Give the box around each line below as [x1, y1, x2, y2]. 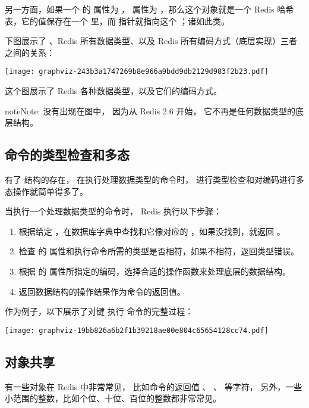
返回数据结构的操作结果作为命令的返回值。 [18, 285, 185, 297]
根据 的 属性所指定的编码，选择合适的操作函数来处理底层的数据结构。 [18, 264, 291, 277]
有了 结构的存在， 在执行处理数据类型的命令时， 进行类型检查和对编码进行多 [5, 173, 304, 186]
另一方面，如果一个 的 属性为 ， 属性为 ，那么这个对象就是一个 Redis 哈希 [5, 3, 294, 15]
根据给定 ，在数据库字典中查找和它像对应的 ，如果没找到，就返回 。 [18, 225, 285, 237]
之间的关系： [5, 46, 55, 58]
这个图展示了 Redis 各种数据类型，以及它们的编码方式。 [5, 85, 222, 97]
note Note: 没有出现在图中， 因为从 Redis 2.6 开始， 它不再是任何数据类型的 [5, 104, 296, 117]
